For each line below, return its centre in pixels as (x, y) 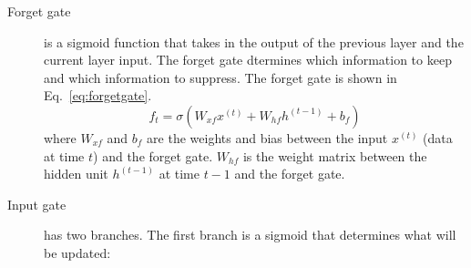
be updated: (77, 252)
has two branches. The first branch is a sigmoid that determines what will (250, 235)
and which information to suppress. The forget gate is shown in (220, 77)
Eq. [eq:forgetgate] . (98, 95)
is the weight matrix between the (335, 155)
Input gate (37, 204)
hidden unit (76, 174)
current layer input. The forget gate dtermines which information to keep (248, 60)
